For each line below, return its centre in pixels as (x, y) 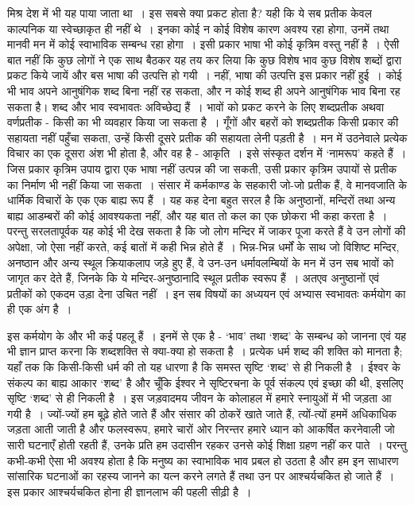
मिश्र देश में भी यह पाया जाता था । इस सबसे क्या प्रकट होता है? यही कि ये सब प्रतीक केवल (190, 13)
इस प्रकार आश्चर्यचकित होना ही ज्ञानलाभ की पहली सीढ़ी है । (130, 491)
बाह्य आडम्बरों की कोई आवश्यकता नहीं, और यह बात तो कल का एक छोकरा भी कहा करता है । (197, 215)
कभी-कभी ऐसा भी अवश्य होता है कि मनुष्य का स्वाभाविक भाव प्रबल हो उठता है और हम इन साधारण (203, 460)
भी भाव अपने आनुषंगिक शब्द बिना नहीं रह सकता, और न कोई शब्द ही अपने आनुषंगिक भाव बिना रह (204, 90)
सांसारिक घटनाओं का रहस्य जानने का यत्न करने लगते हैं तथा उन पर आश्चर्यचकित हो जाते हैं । (201, 476)
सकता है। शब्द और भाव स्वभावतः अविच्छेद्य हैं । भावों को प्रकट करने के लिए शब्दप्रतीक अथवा (196, 106)
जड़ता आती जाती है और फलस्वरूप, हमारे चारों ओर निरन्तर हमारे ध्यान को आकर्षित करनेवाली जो (201, 429)
